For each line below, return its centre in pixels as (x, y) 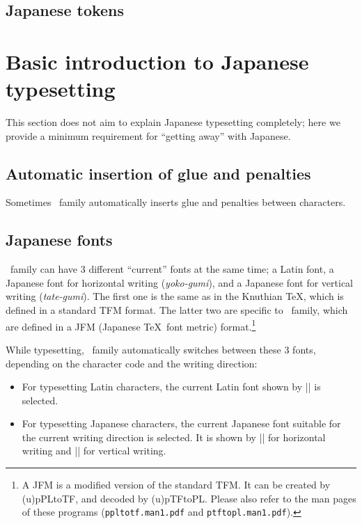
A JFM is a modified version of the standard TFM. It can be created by (176, 485)
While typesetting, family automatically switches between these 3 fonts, (161, 349)
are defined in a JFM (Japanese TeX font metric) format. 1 (131, 325)
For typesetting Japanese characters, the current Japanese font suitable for (181, 423)
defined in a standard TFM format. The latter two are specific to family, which (177, 310)
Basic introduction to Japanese (157, 61)
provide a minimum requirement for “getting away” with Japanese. (148, 135)
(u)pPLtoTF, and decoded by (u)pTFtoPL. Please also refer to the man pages (189, 498)
